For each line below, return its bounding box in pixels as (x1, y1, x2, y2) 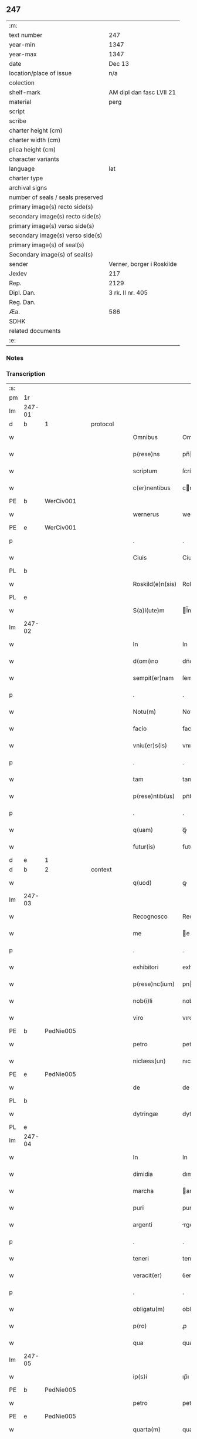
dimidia (133, 1170, 154, 1178)
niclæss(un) (133, 1057, 166, 1065)
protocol (90, 420, 114, 428)
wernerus (133, 510, 159, 518)
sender (9, 260, 29, 268)
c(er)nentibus (133, 484, 171, 492)
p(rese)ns (133, 450, 160, 459)
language (9, 164, 35, 173)
